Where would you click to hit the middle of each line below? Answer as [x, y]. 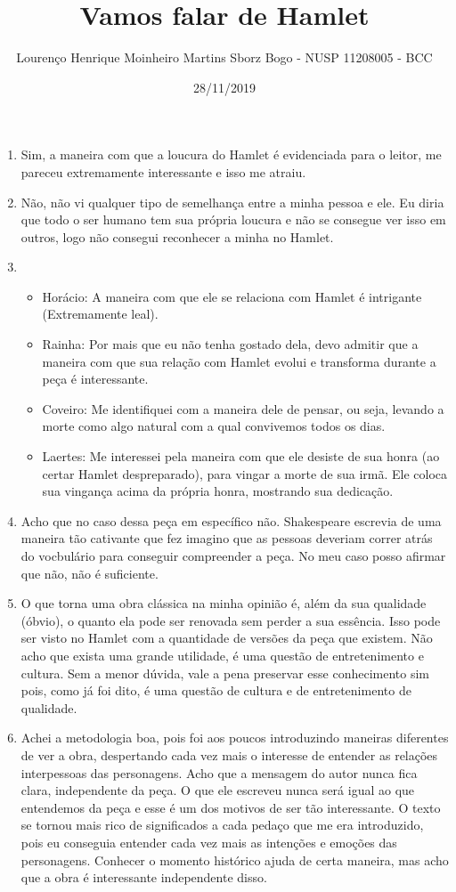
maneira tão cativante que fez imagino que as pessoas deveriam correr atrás [227, 538]
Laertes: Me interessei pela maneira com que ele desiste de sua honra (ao [241, 456]
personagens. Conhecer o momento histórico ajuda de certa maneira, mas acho [235, 860]
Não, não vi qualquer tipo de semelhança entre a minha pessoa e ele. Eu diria [232, 202]
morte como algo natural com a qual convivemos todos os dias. [214, 426]
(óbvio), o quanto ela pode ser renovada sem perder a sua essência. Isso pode [231, 620]
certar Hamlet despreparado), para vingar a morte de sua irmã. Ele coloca [245, 473]
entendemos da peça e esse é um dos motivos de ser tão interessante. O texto [231, 807]
